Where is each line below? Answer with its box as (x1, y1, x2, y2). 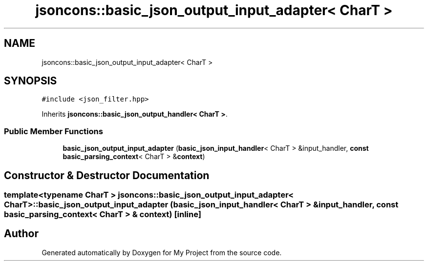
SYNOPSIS (4, 75, 57, 87)
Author (4, 227, 39, 240)
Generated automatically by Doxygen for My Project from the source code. (42, 248, 282, 257)
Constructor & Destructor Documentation (4, 169, 210, 182)
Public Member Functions (4, 126, 103, 136)
